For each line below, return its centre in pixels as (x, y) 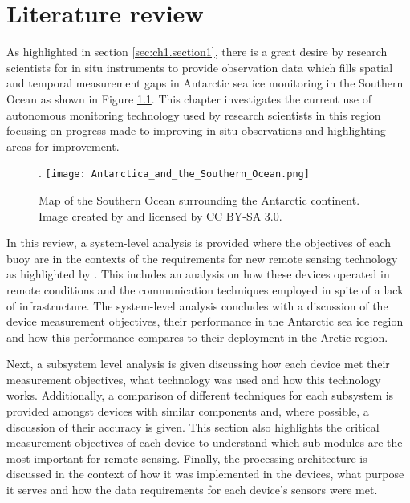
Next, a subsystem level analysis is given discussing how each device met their (198, 364)
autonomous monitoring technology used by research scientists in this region (194, 114)
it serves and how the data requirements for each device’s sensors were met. (192, 490)
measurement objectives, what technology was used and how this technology (194, 379)
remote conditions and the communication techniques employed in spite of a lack (205, 289)
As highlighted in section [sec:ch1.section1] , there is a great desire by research (197, 52)
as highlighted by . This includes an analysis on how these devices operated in (198, 274)
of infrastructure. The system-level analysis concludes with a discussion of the (197, 305)
